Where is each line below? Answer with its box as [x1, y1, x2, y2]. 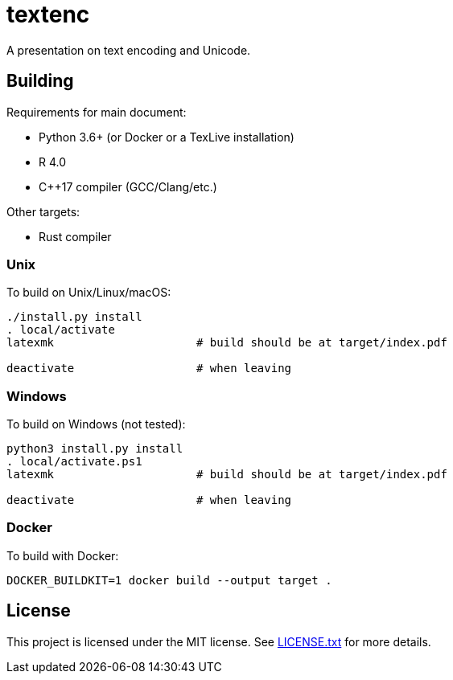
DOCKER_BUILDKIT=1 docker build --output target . [6, 573, 332, 587]
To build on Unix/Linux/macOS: [6, 285, 171, 300]
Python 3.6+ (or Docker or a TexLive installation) [39, 129, 294, 144]
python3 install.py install [6, 442, 183, 456]
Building [6, 71, 74, 92]
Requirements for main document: [6, 104, 187, 119]
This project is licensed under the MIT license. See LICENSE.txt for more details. [6, 634, 431, 649]
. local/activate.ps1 [6, 455, 142, 469]
